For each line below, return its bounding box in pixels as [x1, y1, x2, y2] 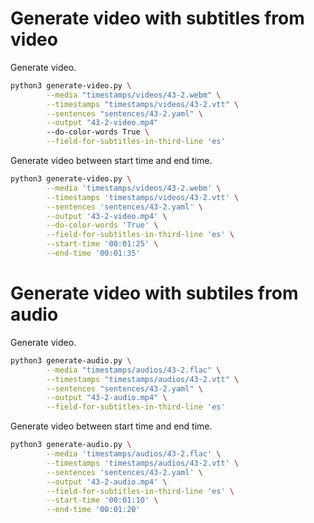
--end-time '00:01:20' [46, 505, 141, 515]
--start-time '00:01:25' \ [46, 239, 159, 249]
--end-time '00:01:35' [46, 248, 141, 259]
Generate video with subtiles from [10, 282, 299, 305]
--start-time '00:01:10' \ [46, 495, 159, 506]
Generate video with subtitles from [10, 7, 305, 30]
